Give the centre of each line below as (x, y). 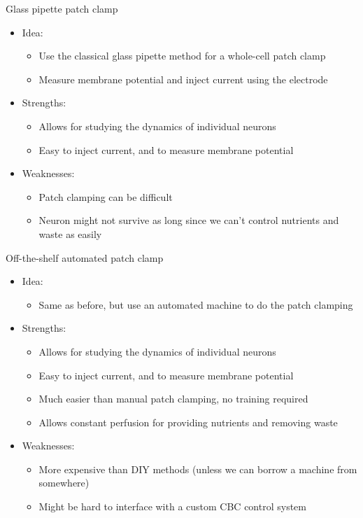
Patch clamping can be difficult (106, 196)
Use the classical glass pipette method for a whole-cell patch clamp (182, 56)
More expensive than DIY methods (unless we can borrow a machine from (198, 469)
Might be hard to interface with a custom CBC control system (172, 506)
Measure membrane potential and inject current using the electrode (183, 79)
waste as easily (70, 233)
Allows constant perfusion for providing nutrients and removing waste (188, 422)
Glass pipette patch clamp (62, 8)
